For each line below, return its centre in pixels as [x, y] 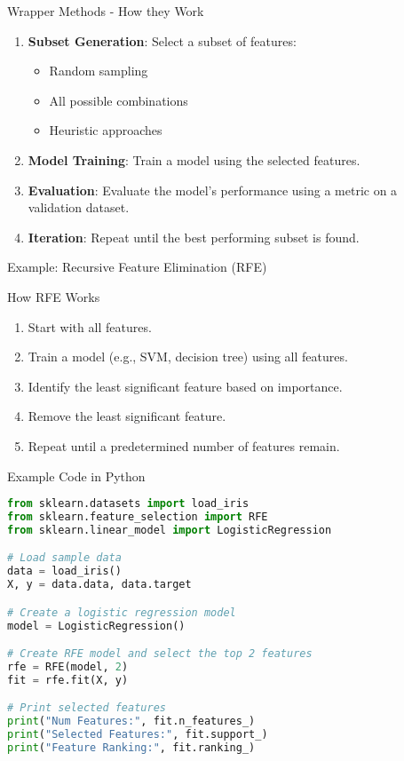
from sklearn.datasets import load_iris [128, 504]
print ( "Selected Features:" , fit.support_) [138, 735]
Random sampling [99, 71]
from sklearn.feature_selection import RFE [138, 516]
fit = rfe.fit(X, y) [68, 680]
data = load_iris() [64, 571]
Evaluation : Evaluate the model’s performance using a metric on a [213, 190]
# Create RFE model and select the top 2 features [160, 654]
